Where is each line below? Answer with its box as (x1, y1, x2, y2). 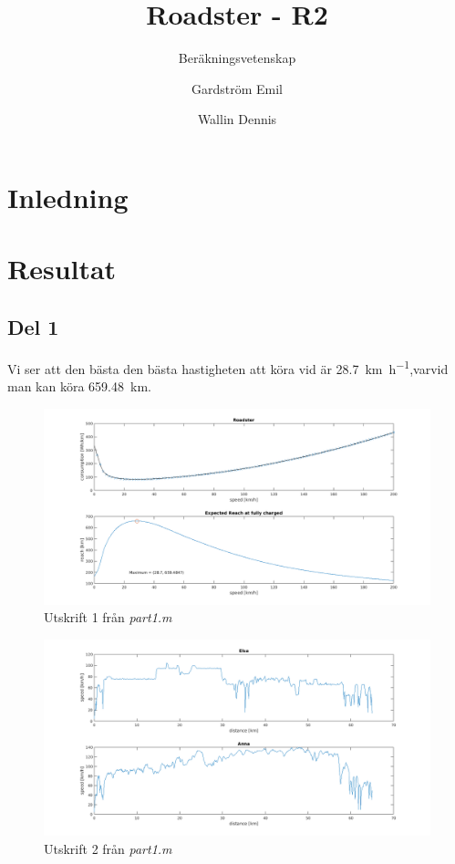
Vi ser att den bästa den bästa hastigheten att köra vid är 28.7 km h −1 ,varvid (7, 356, 449, 378)
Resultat (7, 250, 117, 287)
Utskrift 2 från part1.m (44, 838, 172, 858)
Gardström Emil (191, 78, 283, 98)
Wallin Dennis (197, 109, 277, 129)
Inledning (7, 178, 129, 215)
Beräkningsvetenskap (178, 48, 296, 68)
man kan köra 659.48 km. (7, 376, 151, 395)
